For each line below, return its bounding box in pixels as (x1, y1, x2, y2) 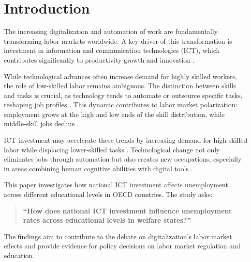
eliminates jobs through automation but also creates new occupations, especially (4, 154, 242, 164)
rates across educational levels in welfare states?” (23, 215, 191, 225)
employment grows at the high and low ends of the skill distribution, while (4, 109, 225, 119)
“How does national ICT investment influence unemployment (23, 205, 232, 215)
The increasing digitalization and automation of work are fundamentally (4, 26, 218, 36)
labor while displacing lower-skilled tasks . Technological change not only (4, 144, 220, 154)
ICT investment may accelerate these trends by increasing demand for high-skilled (4, 135, 248, 145)
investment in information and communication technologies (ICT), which (4, 45, 220, 55)
